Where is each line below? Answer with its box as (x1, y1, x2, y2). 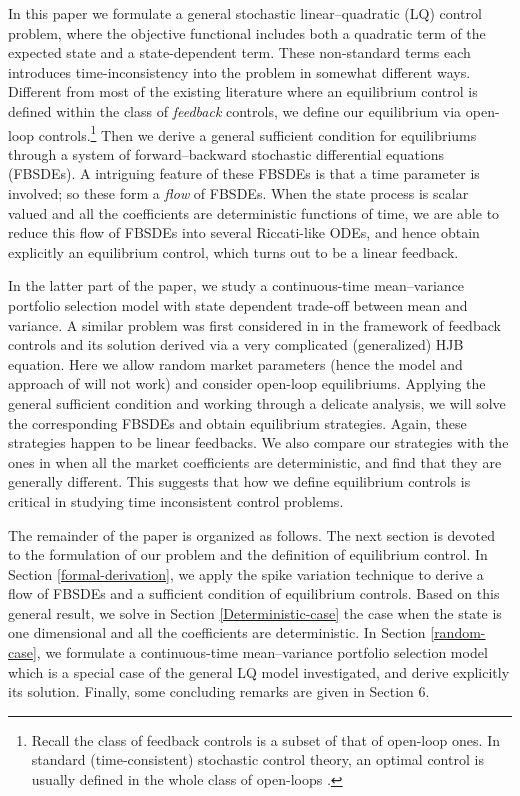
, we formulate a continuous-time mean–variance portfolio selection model (36, 642, 488, 663)
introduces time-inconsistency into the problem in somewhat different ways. (8, 61, 471, 82)
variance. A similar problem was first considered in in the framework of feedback (8, 314, 501, 335)
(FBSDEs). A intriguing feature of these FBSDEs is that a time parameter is (8, 163, 480, 184)
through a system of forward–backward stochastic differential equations (8, 143, 445, 164)
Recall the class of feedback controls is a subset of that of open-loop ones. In (31, 729, 500, 750)
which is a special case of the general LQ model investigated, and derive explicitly (8, 661, 510, 682)
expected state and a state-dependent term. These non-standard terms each (8, 42, 471, 63)
